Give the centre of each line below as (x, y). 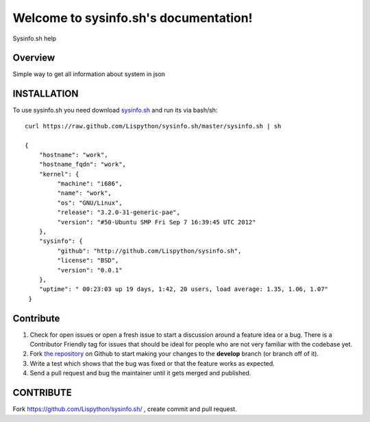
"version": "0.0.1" (90, 270)
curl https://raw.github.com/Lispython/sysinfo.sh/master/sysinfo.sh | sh (153, 126)
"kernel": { (59, 174)
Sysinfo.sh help (35, 38)
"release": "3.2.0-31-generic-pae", (119, 212)
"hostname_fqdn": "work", (83, 164)
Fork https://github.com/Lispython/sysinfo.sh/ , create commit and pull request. (125, 409)
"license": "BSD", (88, 260)
